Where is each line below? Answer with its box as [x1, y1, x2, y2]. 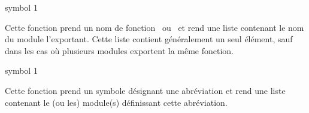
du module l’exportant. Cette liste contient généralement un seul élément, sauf [5, 33, 293, 45]
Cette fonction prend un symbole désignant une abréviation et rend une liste [5, 84, 286, 96]
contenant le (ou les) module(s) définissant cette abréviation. [5, 96, 228, 108]
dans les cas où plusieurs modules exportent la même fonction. [5, 44, 234, 56]
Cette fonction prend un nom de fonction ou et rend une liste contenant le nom [5, 21, 304, 33]
